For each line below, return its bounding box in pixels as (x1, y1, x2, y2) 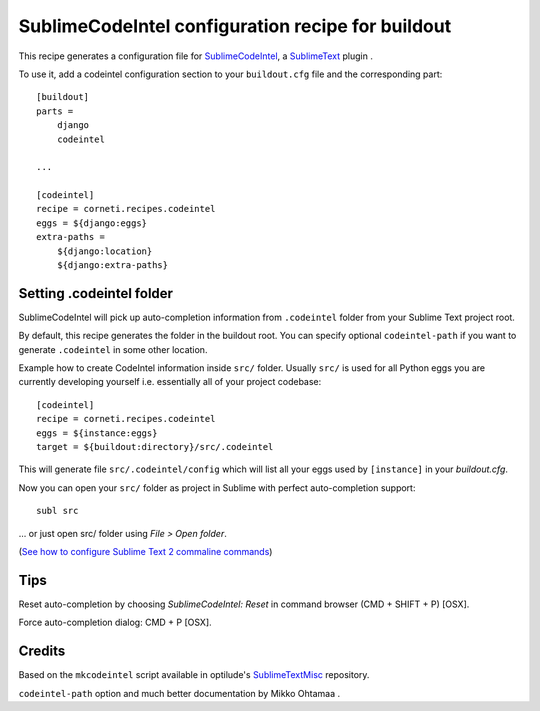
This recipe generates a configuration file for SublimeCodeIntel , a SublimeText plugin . (18, 50, 374, 62)
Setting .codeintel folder (18, 285, 174, 302)
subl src (36, 505, 79, 517)
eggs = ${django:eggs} (36, 217, 148, 229)
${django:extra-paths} (56, 260, 169, 271)
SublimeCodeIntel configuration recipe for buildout (18, 15, 452, 37)
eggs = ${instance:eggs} (36, 427, 158, 439)
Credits (18, 643, 66, 660)
